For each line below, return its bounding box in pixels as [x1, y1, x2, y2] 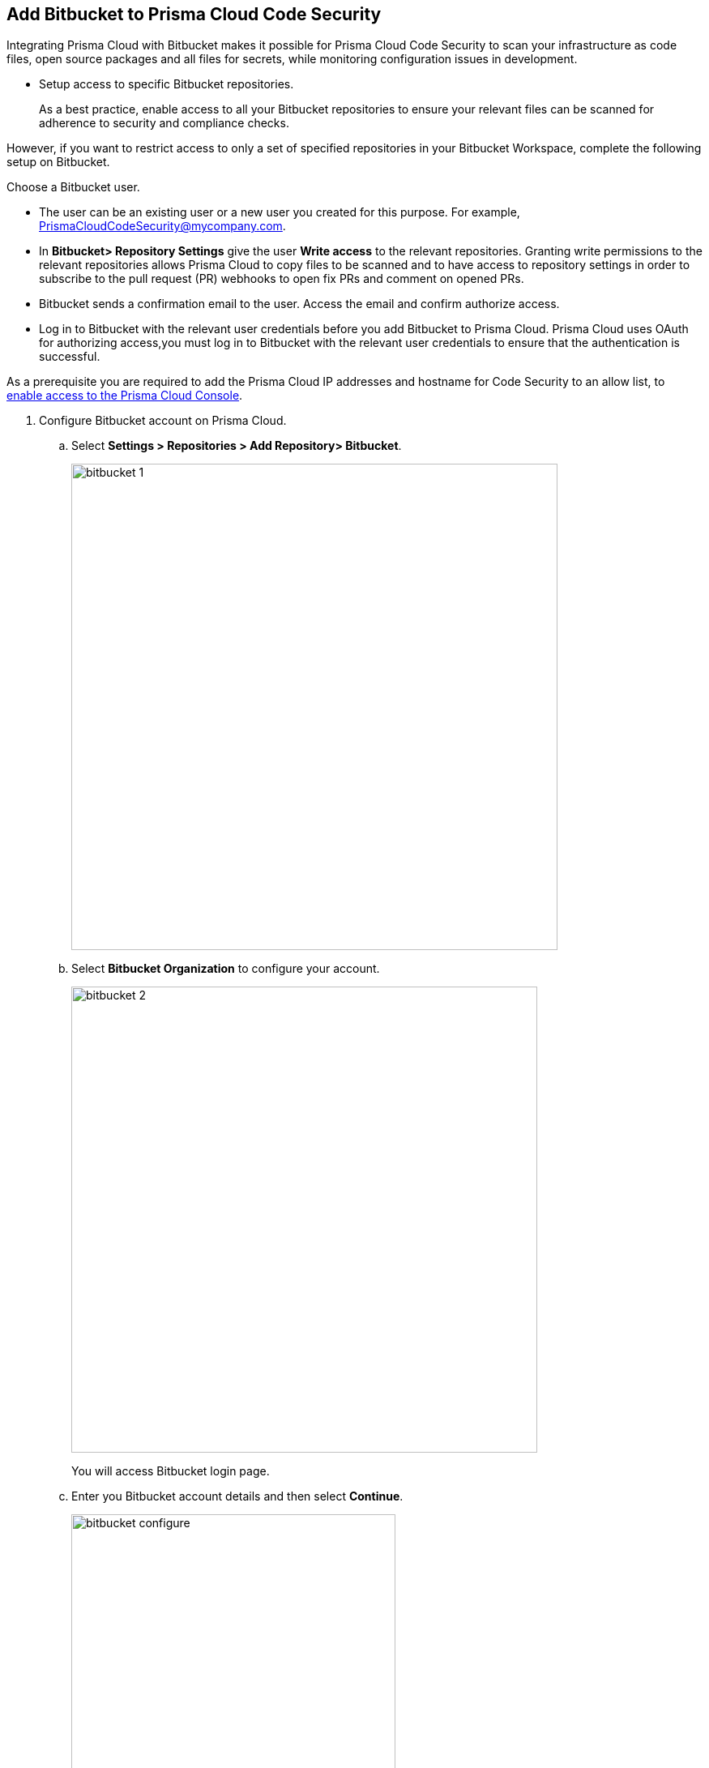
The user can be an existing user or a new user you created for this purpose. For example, [39, 205, 520, 220]
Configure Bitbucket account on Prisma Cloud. [39, 413, 287, 428]
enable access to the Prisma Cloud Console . [6, 388, 243, 403]
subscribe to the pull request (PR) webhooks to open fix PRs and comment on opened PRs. [39, 272, 524, 286]
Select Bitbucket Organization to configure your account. [71, 961, 380, 976]
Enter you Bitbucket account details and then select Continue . [71, 1489, 404, 1504]
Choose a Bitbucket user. [6, 180, 140, 195]
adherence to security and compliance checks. [39, 116, 289, 131]
